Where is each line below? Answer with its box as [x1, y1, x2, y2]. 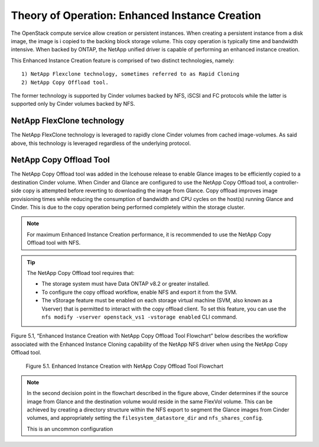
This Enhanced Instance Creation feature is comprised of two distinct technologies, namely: [11, 57, 235, 64]
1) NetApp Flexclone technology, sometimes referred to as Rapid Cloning [21, 71, 240, 77]
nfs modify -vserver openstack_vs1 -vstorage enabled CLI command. [41, 313, 237, 320]
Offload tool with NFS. [27, 239, 81, 247]
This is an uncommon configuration [27, 425, 113, 432]
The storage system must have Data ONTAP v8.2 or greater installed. [41, 280, 210, 287]
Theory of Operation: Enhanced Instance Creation [11, 9, 261, 22]
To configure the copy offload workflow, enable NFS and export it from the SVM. [41, 289, 237, 296]
